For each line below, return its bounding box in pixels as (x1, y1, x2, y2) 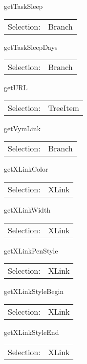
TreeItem (48, 102, 79, 113)
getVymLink (4, 123, 41, 133)
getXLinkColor (4, 164, 48, 174)
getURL (4, 82, 28, 93)
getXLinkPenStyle (4, 245, 58, 255)
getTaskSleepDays (4, 41, 58, 52)
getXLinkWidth (4, 204, 51, 215)
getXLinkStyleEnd (4, 327, 59, 337)
